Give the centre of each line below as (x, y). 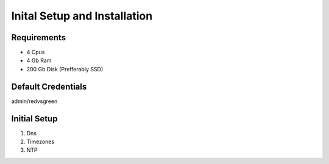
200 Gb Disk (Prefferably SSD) (65, 69)
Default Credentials (49, 86)
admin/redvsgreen (34, 101)
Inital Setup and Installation (82, 16)
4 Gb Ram (39, 60)
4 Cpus (36, 52)
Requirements (39, 37)
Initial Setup (34, 119)
